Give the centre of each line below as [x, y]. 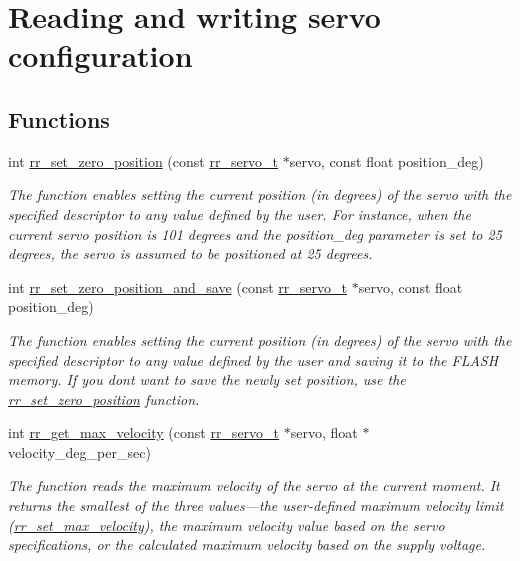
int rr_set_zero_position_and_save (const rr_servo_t [177, 286]
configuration [100, 55]
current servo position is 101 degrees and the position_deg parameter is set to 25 [255, 233]
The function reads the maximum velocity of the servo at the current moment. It [254, 485]
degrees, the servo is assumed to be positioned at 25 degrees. [190, 253]
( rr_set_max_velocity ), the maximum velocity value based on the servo [226, 524]
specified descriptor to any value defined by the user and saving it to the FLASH [253, 359]
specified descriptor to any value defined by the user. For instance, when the [239, 213]
